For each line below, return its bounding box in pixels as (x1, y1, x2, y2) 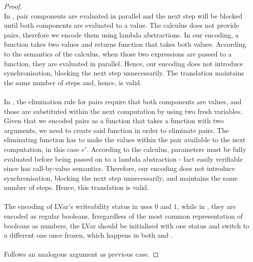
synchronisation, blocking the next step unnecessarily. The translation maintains (4, 68, 244, 78)
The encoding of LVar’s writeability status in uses (4, 201, 152, 211)
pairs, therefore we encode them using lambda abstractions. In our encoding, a (4, 29, 239, 39)
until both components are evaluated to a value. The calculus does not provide (4, 20, 239, 30)
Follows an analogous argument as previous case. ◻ (4, 249, 159, 259)
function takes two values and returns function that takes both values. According (4, 39, 246, 49)
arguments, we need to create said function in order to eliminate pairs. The (4, 125, 229, 135)
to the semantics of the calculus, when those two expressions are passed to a (4, 48, 232, 58)
